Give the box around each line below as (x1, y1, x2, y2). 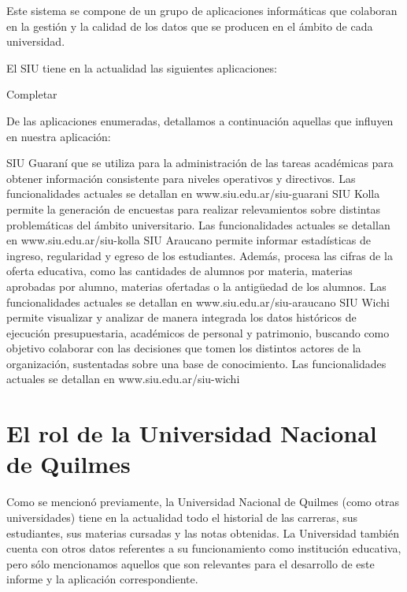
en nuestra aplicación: (6, 128, 111, 144)
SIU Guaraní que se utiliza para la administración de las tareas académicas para (6, 155, 394, 171)
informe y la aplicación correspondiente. (6, 571, 198, 587)
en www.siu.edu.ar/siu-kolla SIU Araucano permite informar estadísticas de (6, 232, 371, 248)
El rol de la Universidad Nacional (6, 417, 377, 449)
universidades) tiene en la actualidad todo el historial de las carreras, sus (6, 508, 358, 525)
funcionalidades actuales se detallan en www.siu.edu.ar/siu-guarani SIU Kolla (6, 185, 380, 202)
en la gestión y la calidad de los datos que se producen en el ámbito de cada (6, 17, 373, 34)
